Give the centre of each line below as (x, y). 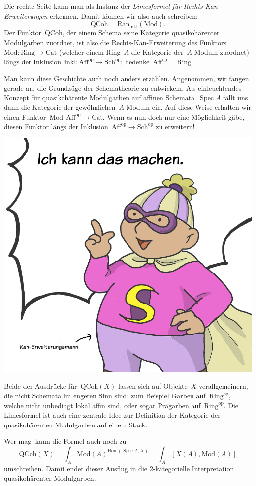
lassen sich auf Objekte (153, 386)
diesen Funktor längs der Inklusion (56, 126)
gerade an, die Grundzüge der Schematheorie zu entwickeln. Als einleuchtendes (123, 88)
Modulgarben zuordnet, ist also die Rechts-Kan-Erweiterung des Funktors (115, 42)
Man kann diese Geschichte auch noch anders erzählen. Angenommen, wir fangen (127, 78)
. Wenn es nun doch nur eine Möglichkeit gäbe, (174, 116)
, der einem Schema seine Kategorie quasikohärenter (141, 33)
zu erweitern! (175, 126)
